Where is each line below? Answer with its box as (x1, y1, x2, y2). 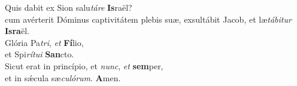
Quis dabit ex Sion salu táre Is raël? (5, 1, 132, 13)
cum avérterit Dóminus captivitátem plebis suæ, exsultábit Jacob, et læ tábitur (5, 13, 292, 25)
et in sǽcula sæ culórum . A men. (5, 71, 121, 84)
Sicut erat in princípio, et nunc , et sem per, (5, 59, 163, 72)
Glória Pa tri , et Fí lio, (5, 36, 84, 48)
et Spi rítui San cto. (5, 48, 74, 60)
